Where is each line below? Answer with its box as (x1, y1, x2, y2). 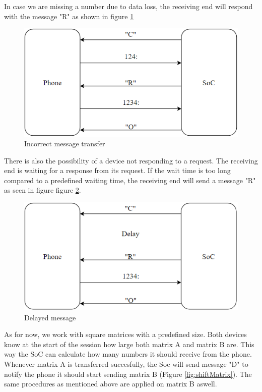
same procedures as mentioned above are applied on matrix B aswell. (4, 378, 217, 389)
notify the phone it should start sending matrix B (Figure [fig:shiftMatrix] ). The (4, 368, 252, 379)
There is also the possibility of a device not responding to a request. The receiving (4, 155, 258, 165)
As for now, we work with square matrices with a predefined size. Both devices (4, 329, 247, 340)
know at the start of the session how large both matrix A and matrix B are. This (4, 339, 254, 349)
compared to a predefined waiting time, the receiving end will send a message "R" (4, 175, 256, 185)
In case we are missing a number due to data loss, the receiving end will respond (4, 1, 253, 11)
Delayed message (24, 312, 76, 322)
